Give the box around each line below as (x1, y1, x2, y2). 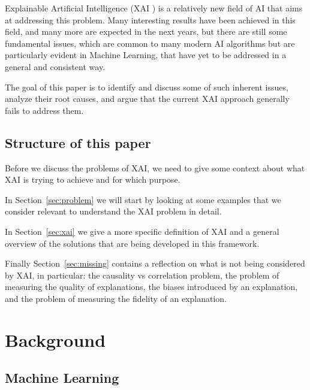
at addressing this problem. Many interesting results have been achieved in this (5, 13, 296, 26)
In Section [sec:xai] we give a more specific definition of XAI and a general (5, 225, 279, 237)
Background (5, 327, 106, 352)
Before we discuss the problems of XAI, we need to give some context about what (5, 161, 305, 174)
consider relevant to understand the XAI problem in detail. (5, 205, 222, 217)
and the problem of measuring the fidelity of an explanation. (5, 292, 227, 304)
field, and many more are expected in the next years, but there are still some (5, 25, 287, 38)
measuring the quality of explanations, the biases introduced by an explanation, (5, 280, 298, 293)
